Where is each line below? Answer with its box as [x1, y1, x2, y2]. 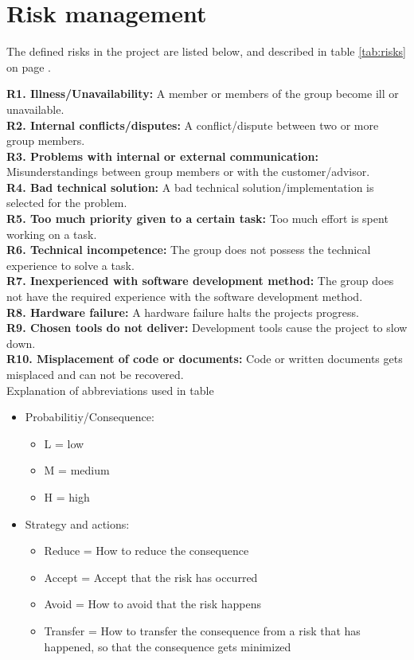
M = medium [44, 462, 110, 478]
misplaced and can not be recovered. [6, 366, 184, 382]
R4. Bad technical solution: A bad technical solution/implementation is [6, 178, 374, 195]
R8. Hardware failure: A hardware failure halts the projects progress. [6, 303, 359, 320]
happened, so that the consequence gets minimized [44, 638, 291, 654]
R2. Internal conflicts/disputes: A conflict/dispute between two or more [6, 116, 379, 133]
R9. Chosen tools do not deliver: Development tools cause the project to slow [6, 319, 408, 336]
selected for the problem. [6, 194, 127, 211]
